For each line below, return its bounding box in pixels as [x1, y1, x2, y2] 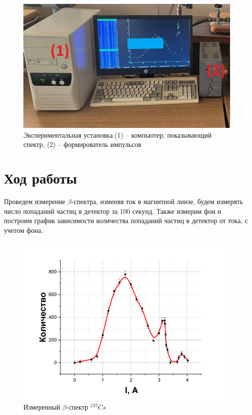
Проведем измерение [4, 196, 65, 207]
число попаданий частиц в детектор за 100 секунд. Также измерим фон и [4, 206, 222, 216]
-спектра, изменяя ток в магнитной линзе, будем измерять [71, 196, 243, 207]
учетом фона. [4, 225, 43, 235]
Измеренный [23, 402, 60, 412]
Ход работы [4, 168, 77, 188]
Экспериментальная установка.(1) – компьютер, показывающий [23, 129, 212, 140]
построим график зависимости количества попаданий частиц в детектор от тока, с [4, 215, 248, 226]
